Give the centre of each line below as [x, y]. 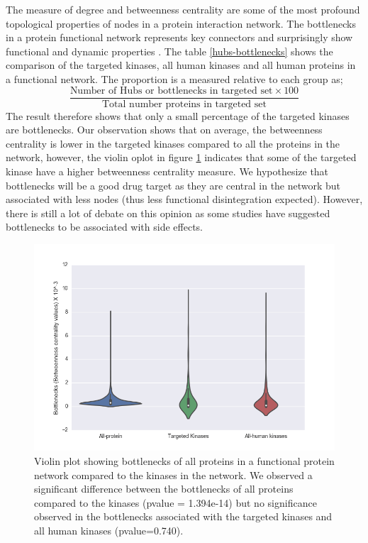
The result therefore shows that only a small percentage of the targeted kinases [178, 115]
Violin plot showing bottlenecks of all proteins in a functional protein [184, 461]
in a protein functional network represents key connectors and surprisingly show [179, 37]
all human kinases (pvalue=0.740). [109, 531]
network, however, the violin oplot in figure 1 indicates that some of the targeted [181, 157]
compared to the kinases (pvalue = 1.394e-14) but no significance [175, 502]
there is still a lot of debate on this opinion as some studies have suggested [168, 213]
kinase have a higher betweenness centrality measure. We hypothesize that [167, 171]
